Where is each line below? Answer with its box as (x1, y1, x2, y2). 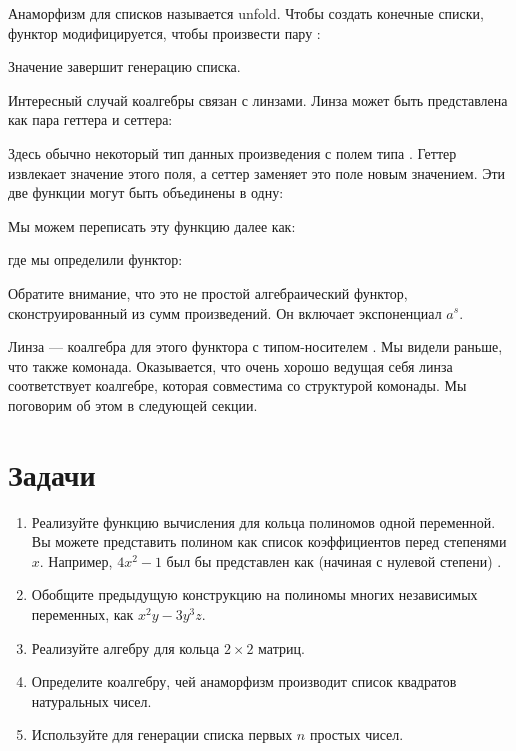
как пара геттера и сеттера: (8, 109, 173, 130)
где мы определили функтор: (8, 249, 183, 270)
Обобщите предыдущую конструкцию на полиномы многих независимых (31, 584, 478, 605)
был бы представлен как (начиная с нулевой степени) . (166, 550, 502, 571)
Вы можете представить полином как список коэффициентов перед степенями (31, 531, 507, 552)
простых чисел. (309, 724, 404, 745)
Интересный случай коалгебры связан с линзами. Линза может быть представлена (8, 89, 508, 110)
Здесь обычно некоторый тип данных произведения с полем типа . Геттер (8, 142, 457, 163)
